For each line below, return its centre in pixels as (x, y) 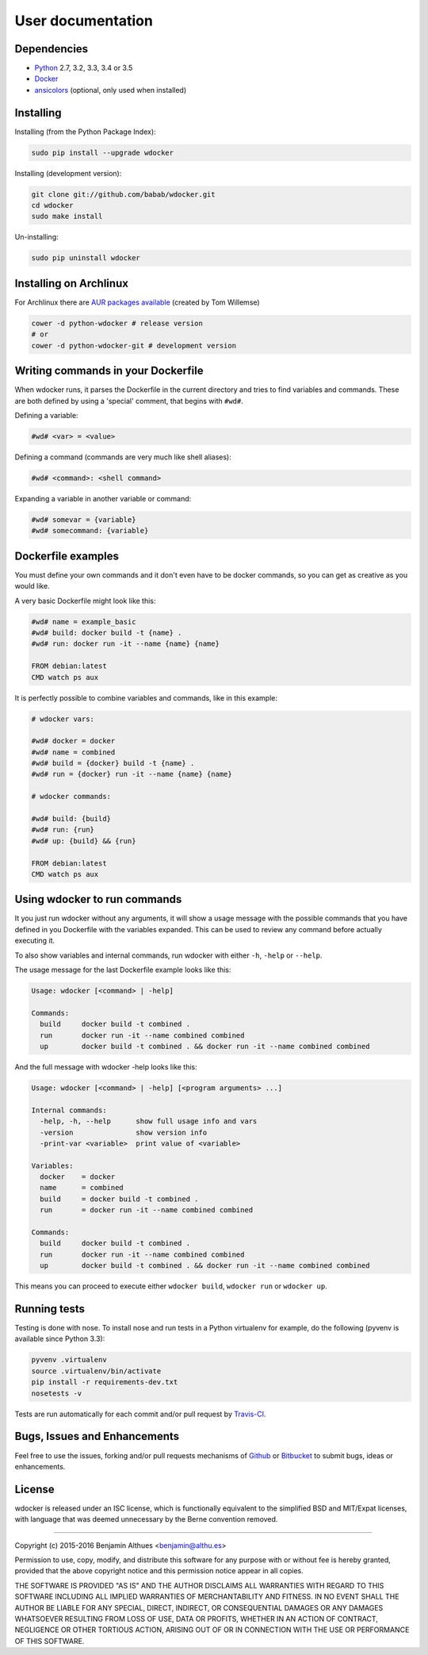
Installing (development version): (68, 173)
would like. (32, 586)
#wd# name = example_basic (84, 622)
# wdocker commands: (71, 797)
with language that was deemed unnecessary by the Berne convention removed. (146, 1519)
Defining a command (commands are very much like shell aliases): (123, 457)
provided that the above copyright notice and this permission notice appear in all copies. (159, 1571)
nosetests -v (57, 1393)
